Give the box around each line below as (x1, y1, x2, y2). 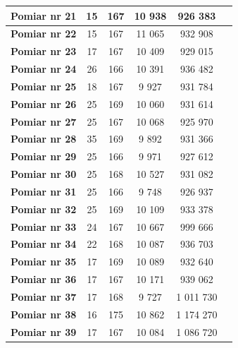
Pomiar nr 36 (11, 272, 77, 287)
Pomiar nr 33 (11, 219, 77, 234)
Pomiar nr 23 (11, 44, 77, 59)
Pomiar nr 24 (11, 61, 77, 76)
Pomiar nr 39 (11, 324, 77, 339)
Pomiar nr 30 (11, 167, 77, 181)
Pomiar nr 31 (11, 184, 77, 198)
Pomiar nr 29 (11, 149, 77, 164)
